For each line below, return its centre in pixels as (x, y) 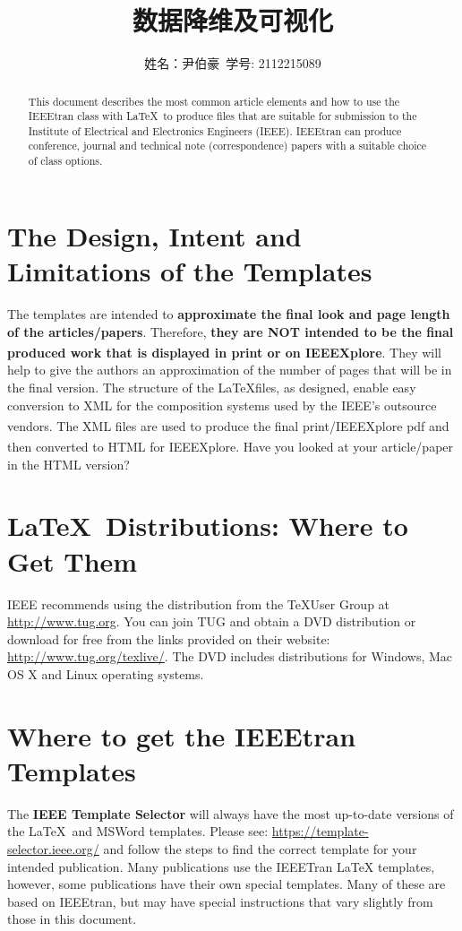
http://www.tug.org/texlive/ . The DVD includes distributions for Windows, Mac (230, 656)
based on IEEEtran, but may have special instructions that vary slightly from (220, 901)
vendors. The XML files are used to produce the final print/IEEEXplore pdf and (228, 425)
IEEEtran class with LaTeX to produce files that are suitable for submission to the (222, 116)
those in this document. (72, 919)
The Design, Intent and (154, 235)
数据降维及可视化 (232, 20)
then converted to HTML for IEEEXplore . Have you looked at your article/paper (231, 447)
